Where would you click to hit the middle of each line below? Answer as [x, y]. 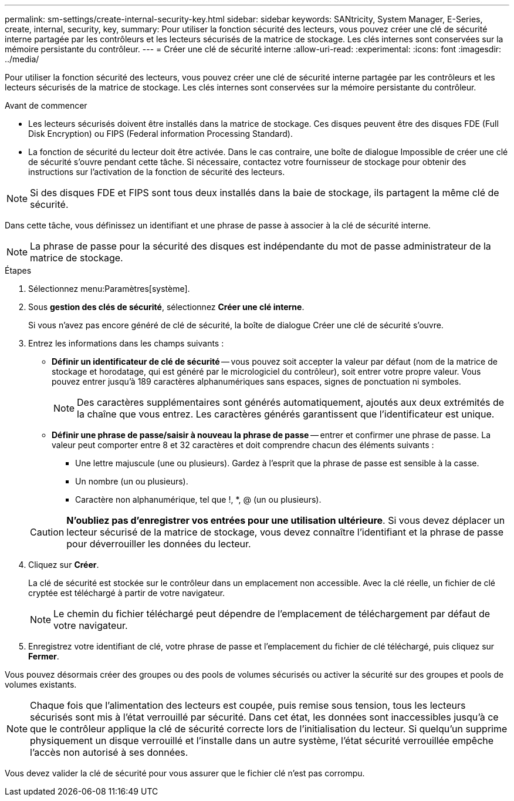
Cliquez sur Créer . [64, 565]
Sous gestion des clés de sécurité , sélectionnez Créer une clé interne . [166, 307]
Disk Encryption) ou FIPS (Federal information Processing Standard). [160, 134]
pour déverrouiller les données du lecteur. [159, 544]
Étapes [18, 270]
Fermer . [44, 656]
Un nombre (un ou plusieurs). [132, 481]
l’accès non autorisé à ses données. [109, 752]
